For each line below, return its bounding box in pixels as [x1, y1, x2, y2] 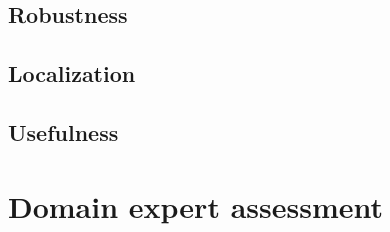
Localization [8, 58, 136, 89]
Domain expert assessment [8, 185, 383, 226]
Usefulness [8, 116, 119, 147]
